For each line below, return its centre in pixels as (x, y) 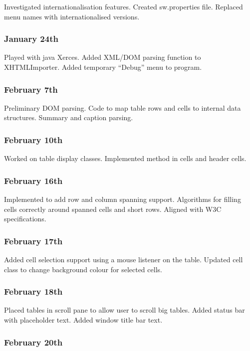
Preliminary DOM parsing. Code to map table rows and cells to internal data (123, 107)
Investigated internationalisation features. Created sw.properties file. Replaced (124, 6)
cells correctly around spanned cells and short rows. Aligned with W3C (113, 209)
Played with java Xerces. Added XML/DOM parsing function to (103, 57)
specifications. (25, 219)
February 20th (33, 342)
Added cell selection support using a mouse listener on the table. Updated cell (124, 260)
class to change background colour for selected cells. (83, 269)
